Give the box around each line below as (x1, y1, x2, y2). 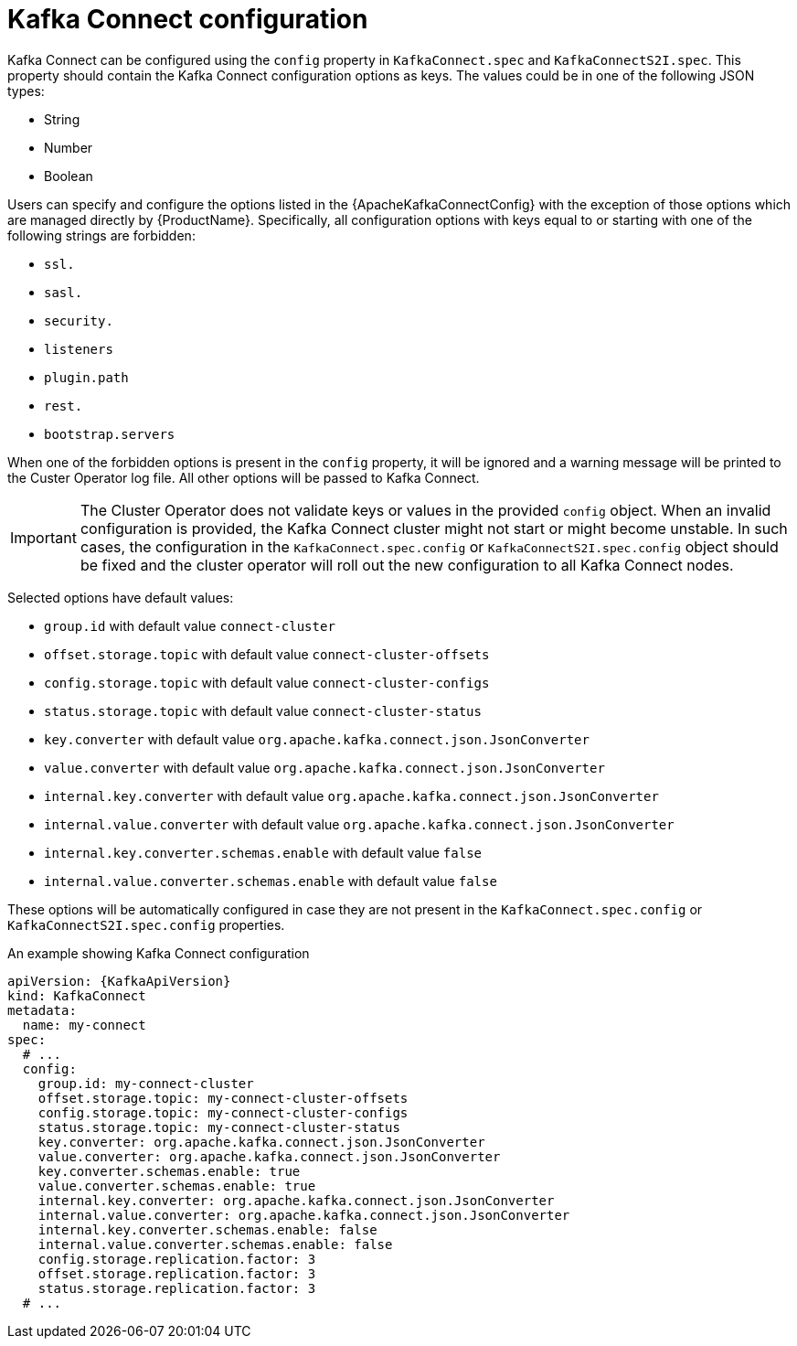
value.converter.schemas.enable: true (37, 1178, 316, 1193)
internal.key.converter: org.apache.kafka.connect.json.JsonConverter (37, 1192, 555, 1208)
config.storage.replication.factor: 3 (37, 1251, 316, 1266)
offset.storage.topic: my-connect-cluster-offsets (37, 1090, 409, 1106)
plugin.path (44, 369, 129, 385)
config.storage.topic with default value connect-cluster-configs (44, 674, 490, 690)
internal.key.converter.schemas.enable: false (37, 1222, 377, 1237)
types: (7, 82, 45, 99)
